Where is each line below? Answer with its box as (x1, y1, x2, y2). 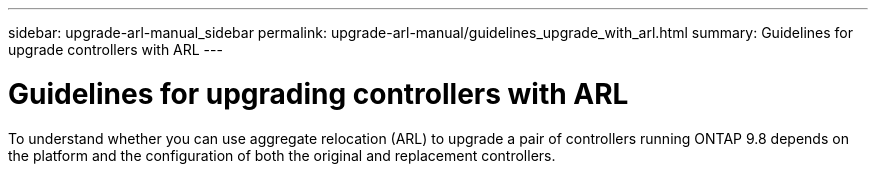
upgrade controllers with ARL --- (8, 41, 223, 58)
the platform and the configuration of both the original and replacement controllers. (8, 146, 556, 164)
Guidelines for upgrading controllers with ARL (8, 76, 629, 111)
